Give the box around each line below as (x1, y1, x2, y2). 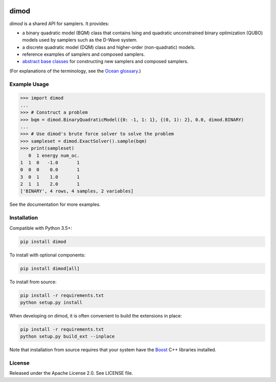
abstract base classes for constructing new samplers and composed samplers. (22, 58, 189, 65)
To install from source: (9, 279, 57, 285)
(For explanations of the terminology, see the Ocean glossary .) (9, 68, 141, 74)
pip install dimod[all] (20, 265, 80, 271)
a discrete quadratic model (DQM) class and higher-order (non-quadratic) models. (22, 44, 196, 50)
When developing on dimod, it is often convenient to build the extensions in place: (9, 312, 182, 319)
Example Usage (9, 80, 49, 88)
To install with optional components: (9, 251, 86, 258)
